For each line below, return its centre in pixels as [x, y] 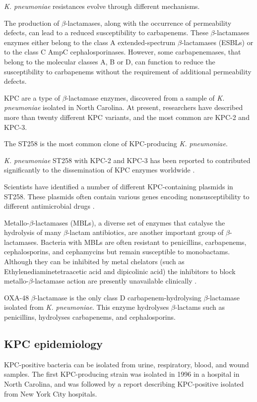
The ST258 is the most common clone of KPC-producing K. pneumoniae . [116, 144]
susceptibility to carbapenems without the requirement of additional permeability [128, 71]
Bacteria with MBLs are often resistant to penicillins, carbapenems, [144, 242]
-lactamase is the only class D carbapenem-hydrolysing [118, 297]
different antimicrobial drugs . [49, 206]
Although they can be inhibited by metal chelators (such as [94, 261]
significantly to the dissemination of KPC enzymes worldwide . [99, 170]
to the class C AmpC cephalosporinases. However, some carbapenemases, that [123, 52]
